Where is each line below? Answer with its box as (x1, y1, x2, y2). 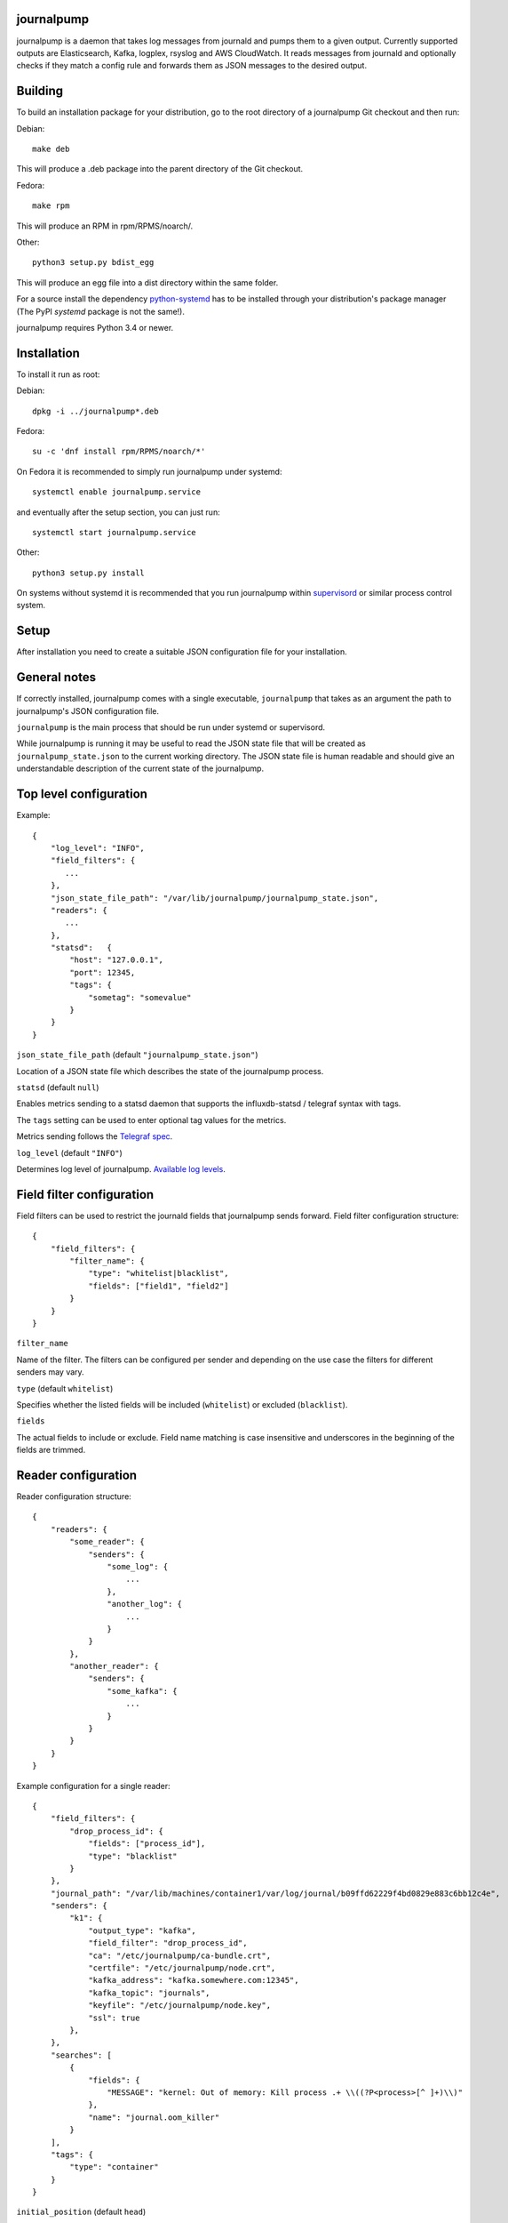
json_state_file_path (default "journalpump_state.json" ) (16, 1049, 258, 1060)
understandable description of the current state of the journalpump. (16, 763, 265, 774)
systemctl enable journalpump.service (32, 487, 202, 497)
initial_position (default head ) (16, 2206, 147, 2218)
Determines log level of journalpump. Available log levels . (16, 1163, 226, 1174)
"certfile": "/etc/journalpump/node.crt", (88, 1963, 276, 1973)
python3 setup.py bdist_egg (32, 258, 155, 268)
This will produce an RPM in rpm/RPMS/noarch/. (16, 221, 194, 231)
